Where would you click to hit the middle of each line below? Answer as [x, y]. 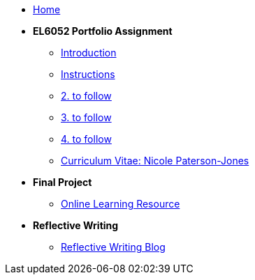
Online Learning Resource [121, 204]
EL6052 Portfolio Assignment [103, 31]
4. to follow [86, 139]
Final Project [63, 182]
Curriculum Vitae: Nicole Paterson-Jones [155, 161]
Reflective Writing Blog [113, 247]
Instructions [88, 74]
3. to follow [86, 117]
